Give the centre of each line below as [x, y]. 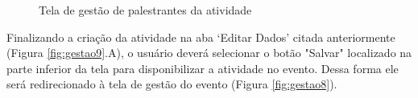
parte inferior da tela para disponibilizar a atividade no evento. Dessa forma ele [203, 68]
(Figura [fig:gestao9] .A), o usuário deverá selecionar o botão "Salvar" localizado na [209, 53]
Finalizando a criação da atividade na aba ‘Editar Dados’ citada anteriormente [201, 37]
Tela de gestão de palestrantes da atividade [145, 10]
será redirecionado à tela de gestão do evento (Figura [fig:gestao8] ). [172, 84]
